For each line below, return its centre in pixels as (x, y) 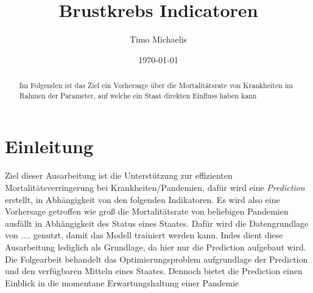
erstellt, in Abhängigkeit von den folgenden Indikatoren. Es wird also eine (142, 199)
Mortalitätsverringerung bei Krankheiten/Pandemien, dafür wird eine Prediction (155, 187)
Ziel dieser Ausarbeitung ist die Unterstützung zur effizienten (119, 175)
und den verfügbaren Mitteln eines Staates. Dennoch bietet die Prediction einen (154, 271)
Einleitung (49, 146)
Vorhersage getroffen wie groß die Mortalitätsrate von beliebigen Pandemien (147, 211)
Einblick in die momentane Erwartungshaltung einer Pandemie (122, 282)
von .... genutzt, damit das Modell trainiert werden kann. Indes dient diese (144, 235)
